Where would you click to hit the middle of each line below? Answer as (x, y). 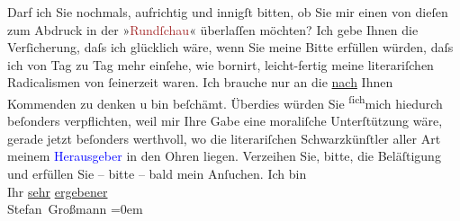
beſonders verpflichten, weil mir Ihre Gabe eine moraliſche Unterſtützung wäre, (225, 121)
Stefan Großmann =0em (75, 209)
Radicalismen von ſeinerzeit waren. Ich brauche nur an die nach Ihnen (200, 82)
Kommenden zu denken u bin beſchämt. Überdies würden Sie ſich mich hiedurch (225, 102)
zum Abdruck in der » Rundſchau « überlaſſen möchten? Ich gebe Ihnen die (213, 29)
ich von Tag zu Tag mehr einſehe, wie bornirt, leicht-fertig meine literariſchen (221, 64)
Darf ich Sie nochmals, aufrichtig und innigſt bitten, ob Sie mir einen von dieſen (228, 12)
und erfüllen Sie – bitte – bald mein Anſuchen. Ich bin (157, 173)
